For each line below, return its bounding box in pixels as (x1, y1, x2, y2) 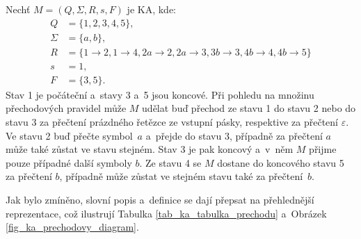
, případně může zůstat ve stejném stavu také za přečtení (59, 169, 303, 183)
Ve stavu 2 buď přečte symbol (6, 128, 133, 142)
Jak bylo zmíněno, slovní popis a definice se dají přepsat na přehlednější (6, 192, 314, 206)
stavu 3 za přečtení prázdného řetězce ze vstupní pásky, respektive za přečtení (6, 114, 339, 129)
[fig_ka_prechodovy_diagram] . (6, 220, 139, 234)
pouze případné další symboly (6, 155, 132, 170)
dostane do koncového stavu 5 (217, 155, 344, 170)
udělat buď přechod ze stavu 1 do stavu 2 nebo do (142, 101, 356, 115)
